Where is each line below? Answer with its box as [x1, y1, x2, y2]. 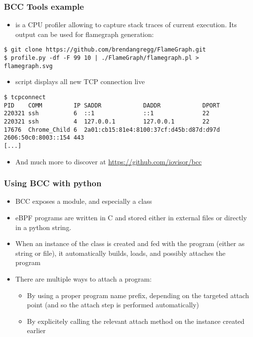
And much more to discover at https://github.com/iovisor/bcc [15, 156, 202, 166]
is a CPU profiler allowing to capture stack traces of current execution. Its [15, 19, 237, 30]
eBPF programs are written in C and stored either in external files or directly [15, 212, 247, 222]
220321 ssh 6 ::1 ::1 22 [4, 110, 210, 117]
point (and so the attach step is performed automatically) [27, 300, 199, 310]
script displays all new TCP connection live [15, 76, 145, 87]
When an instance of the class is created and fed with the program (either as [15, 238, 245, 248]
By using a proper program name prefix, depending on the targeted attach [27, 290, 249, 300]
